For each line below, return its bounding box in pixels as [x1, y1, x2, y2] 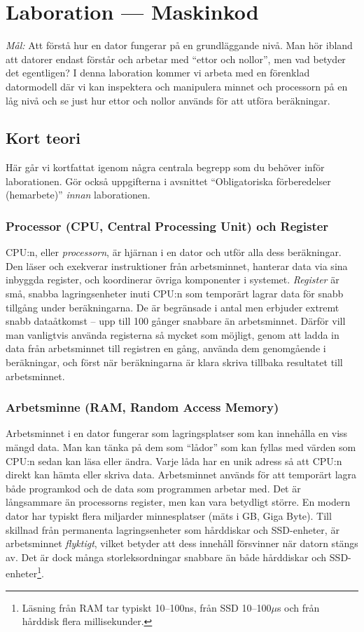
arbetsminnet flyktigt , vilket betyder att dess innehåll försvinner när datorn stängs [6, 536, 358, 551]
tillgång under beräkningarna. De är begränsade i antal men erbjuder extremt [6, 300, 339, 314]
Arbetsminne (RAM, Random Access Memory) [6, 398, 279, 416]
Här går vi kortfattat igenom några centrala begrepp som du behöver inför [6, 160, 325, 175]
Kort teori [6, 127, 80, 149]
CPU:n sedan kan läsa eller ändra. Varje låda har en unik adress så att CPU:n [6, 453, 342, 468]
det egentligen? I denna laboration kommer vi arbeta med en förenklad [6, 65, 310, 80]
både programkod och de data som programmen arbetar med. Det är [6, 480, 301, 495]
